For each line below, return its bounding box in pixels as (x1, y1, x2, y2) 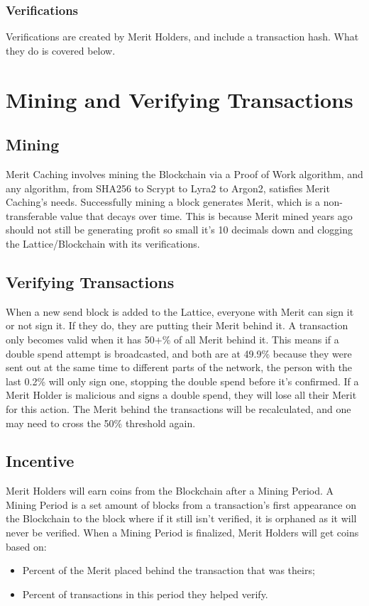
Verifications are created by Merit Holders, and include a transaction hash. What (6, 29, 359, 44)
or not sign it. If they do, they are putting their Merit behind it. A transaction (6, 318, 348, 333)
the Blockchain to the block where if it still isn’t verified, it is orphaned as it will (6, 511, 357, 526)
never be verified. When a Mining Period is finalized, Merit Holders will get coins (6, 525, 359, 540)
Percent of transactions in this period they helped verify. (22, 586, 268, 601)
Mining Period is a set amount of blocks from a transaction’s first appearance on (6, 497, 356, 512)
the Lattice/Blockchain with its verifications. (6, 236, 200, 250)
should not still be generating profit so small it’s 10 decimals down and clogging (6, 222, 353, 237)
